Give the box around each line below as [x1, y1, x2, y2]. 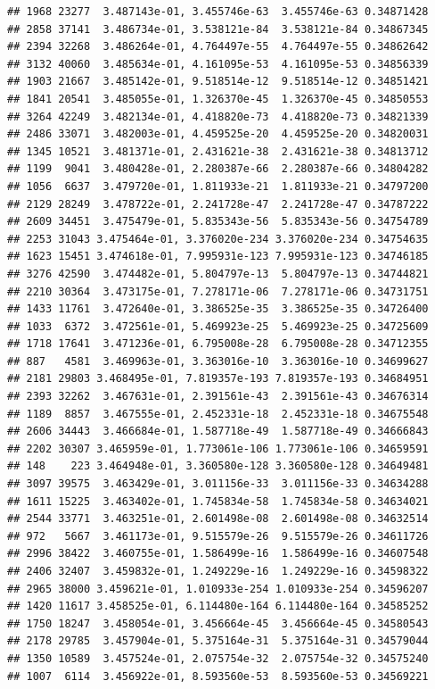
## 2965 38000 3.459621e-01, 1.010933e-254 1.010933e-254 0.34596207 [7, 582, 429, 595]
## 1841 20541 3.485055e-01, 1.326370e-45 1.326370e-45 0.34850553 [7, 92, 429, 105]
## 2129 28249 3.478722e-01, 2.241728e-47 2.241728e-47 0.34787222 [7, 197, 429, 211]
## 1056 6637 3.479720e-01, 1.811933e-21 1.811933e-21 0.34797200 [7, 179, 429, 193]
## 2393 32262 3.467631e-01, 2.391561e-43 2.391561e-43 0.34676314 [7, 390, 429, 403]
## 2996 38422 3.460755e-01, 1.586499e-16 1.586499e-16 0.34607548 [7, 547, 429, 560]
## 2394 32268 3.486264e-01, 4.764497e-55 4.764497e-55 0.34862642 [7, 40, 429, 54]
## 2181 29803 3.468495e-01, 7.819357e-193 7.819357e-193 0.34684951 [7, 372, 429, 386]
